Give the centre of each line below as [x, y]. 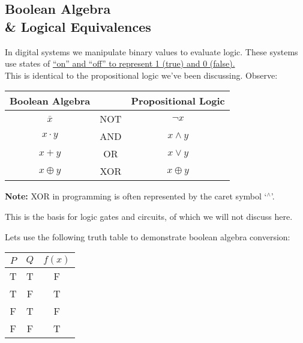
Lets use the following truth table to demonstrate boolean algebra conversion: [148, 236]
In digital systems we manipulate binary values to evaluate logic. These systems [151, 51]
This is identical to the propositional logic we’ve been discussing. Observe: [141, 75]
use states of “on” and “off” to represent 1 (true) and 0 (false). [120, 63]
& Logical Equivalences [78, 26]
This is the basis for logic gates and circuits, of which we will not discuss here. [149, 216]
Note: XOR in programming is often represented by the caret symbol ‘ [136, 196]
